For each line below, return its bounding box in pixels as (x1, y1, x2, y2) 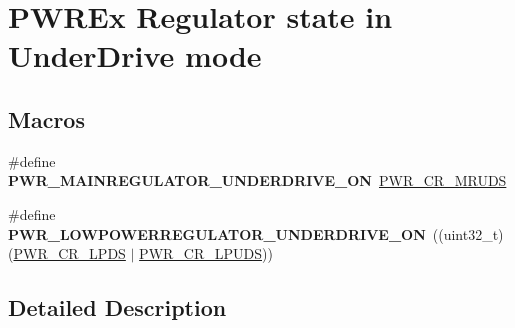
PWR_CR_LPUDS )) (139, 243, 273, 264)
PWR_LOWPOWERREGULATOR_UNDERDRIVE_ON (8, 223, 426, 244)
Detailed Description (8, 292, 227, 323)
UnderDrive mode (8, 35, 262, 76)
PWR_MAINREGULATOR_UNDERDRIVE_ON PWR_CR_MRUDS (8, 170, 507, 191)
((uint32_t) (432, 223, 504, 244)
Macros (8, 103, 85, 134)
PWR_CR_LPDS (13, 243, 126, 264)
